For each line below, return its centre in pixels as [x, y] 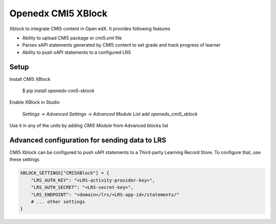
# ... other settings [58, 202]
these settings [24, 160]
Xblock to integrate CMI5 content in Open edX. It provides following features [90, 29]
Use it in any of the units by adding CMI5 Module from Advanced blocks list [89, 126]
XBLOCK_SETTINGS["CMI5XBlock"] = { [65, 173]
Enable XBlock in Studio [34, 102]
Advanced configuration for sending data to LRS [88, 140]
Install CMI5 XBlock [30, 79]
